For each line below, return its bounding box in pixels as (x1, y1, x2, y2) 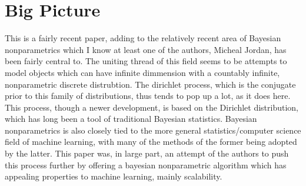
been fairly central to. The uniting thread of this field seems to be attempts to (5, 55, 287, 67)
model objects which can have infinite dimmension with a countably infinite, (5, 66, 280, 78)
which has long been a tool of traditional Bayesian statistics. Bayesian (5, 112, 257, 125)
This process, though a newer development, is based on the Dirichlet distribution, (5, 101, 298, 113)
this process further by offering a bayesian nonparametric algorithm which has (5, 158, 287, 171)
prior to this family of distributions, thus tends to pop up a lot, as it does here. (5, 89, 291, 102)
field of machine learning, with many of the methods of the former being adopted (5, 135, 297, 148)
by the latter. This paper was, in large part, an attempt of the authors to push (5, 147, 289, 160)
